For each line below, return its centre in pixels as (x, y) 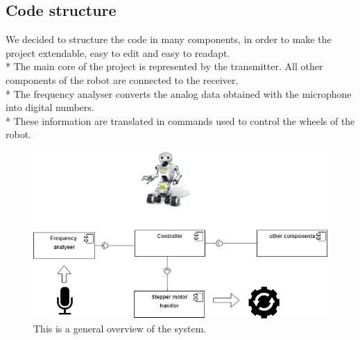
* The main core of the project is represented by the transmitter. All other (164, 66)
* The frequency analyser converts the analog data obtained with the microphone (179, 93)
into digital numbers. (50, 107)
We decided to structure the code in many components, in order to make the (169, 39)
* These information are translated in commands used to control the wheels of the (180, 120)
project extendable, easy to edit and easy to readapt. (118, 52)
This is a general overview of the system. (120, 328)
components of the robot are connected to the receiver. (122, 79)
